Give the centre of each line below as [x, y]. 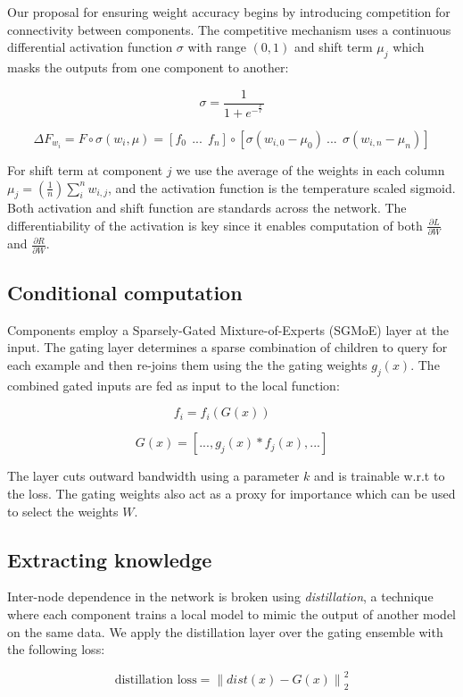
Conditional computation [125, 292]
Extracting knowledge [110, 559]
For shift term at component [85, 169]
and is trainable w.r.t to [380, 476]
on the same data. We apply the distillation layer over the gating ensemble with [225, 631]
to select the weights [63, 511]
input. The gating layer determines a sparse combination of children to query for [227, 347]
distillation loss [156, 680]
